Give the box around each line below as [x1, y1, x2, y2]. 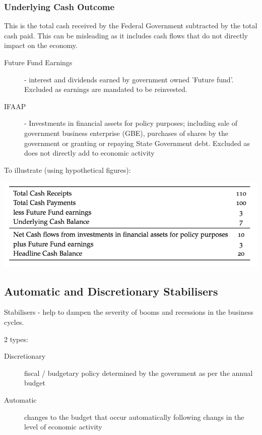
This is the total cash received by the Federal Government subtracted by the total [4, 20, 257, 31]
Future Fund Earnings [4, 57, 73, 67]
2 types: [4, 333, 28, 344]
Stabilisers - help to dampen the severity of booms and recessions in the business [4, 307, 253, 317]
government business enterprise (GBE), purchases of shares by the [24, 127, 228, 138]
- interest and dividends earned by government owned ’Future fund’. [24, 74, 234, 84]
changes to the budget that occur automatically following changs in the [24, 411, 244, 422]
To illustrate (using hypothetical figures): [4, 164, 131, 175]
